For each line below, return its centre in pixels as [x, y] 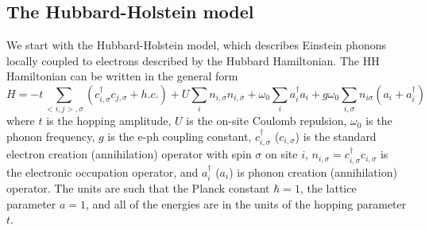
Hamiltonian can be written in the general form [122, 76]
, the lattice [328, 188]
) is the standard [336, 136]
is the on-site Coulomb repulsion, [267, 121]
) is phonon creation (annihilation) [313, 172]
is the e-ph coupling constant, [180, 136]
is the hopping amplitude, [109, 121]
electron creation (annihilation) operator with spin [129, 154]
